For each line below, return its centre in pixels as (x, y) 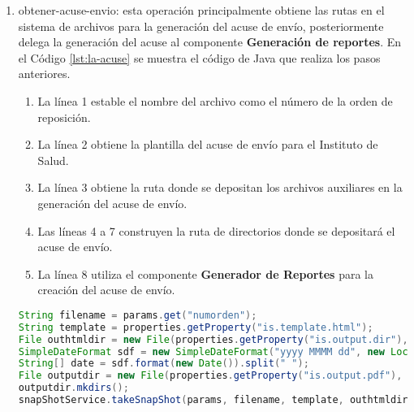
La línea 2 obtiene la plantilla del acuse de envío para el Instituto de (208, 144)
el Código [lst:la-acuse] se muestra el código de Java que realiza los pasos (199, 57)
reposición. (64, 117)
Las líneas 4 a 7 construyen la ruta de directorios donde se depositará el (216, 230)
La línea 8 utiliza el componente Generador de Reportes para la (205, 273)
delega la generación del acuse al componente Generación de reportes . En (210, 42)
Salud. (53, 160)
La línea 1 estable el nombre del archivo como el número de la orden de (215, 100)
